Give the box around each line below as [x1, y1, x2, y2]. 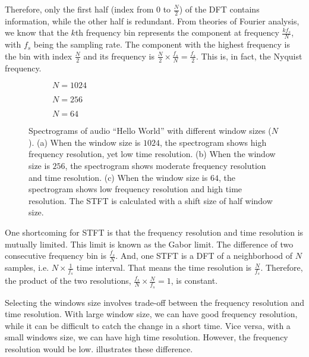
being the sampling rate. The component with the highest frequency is [33, 38, 291, 51]
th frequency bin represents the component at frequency [75, 26, 279, 39]
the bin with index [5, 49, 72, 62]
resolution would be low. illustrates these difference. [5, 342, 193, 355]
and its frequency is [83, 49, 154, 62]
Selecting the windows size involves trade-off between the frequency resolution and [5, 296, 304, 308]
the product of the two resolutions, [5, 274, 131, 287]
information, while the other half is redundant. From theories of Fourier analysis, [5, 14, 299, 27]
